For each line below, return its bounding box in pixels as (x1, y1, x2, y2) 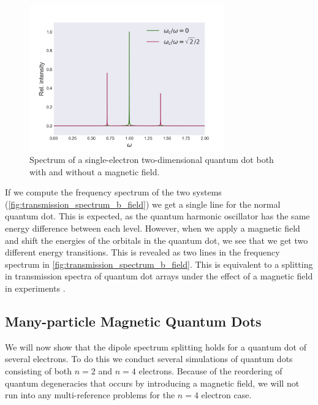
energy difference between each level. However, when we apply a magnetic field (5, 222, 300, 235)
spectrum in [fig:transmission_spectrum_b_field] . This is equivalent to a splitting (5, 257, 313, 270)
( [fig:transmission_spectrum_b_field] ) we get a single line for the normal (5, 197, 281, 210)
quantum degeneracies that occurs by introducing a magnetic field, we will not (5, 376, 300, 389)
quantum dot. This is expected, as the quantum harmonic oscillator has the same (5, 210, 310, 222)
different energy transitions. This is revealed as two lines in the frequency (5, 246, 280, 259)
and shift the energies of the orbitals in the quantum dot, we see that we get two (5, 233, 308, 246)
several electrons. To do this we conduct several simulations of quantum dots (5, 352, 293, 365)
